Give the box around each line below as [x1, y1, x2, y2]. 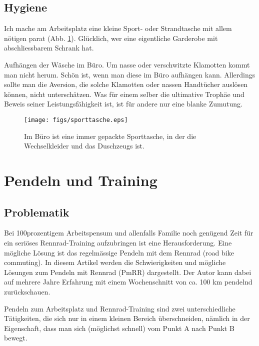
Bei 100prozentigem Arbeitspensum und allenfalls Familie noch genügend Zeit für [4, 227, 253, 238]
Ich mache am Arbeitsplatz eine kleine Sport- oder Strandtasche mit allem [4, 23, 232, 33]
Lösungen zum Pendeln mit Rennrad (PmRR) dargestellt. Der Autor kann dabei [4, 266, 251, 277]
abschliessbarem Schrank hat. [4, 42, 94, 53]
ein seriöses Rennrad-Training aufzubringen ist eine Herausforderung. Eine [4, 237, 232, 247]
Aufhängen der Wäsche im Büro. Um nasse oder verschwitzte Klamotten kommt [4, 59, 250, 69]
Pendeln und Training [4, 169, 157, 190]
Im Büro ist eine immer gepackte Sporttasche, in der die [24, 130, 196, 141]
